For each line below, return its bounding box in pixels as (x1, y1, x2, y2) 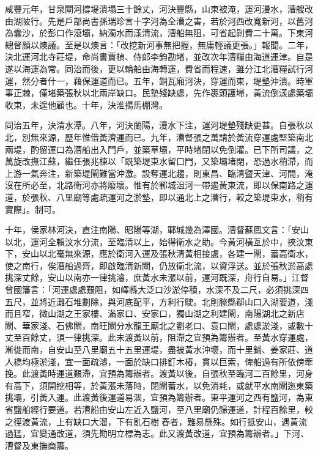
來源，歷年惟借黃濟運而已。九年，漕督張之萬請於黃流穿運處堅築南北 (39, 130, 313, 143)
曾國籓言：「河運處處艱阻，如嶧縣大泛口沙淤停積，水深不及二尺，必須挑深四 (5, 283, 309, 296)
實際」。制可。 (5, 202, 61, 215)
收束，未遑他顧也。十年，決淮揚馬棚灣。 (5, 98, 168, 111)
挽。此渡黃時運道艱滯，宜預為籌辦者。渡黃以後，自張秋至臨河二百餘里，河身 (5, 367, 313, 380)
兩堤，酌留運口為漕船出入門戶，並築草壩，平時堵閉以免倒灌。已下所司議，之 (5, 142, 313, 155)
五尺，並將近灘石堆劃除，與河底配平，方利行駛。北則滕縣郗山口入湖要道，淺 (5, 295, 313, 308)
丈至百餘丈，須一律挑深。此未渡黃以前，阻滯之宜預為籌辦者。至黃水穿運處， (5, 331, 313, 344)
